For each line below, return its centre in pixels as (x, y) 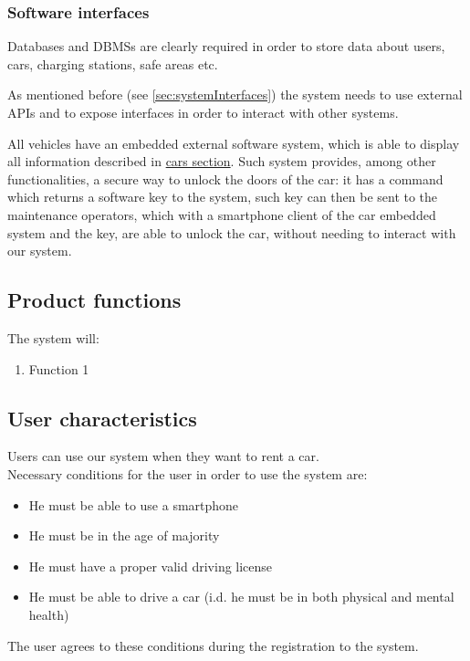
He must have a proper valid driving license (151, 566)
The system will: (53, 337)
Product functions (94, 300)
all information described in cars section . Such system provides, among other (222, 161)
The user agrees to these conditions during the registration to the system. (213, 645)
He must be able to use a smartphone (134, 504)
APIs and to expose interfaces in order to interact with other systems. (203, 112)
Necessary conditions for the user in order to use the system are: (188, 473)
